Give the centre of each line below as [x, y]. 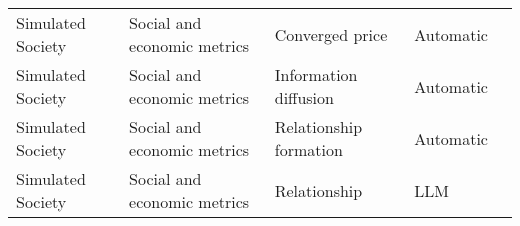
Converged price [331, 34]
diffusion [304, 97]
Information [316, 74]
